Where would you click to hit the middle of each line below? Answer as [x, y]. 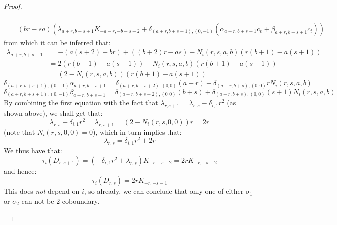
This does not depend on [42, 191]
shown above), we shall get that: [53, 113]
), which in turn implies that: [137, 131]
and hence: [20, 170]
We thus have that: [33, 150]
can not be [38, 200]
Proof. [13, 6]
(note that [20, 131]
